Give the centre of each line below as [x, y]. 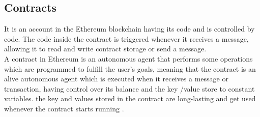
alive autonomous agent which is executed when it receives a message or [116, 79]
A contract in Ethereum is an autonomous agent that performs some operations [128, 58]
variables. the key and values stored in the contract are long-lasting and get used [130, 98]
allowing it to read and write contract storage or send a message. [105, 49]
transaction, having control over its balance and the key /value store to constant [129, 88]
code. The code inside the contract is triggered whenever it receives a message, [126, 38]
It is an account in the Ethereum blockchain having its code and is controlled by [129, 29]
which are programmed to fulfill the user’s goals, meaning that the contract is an [130, 68]
